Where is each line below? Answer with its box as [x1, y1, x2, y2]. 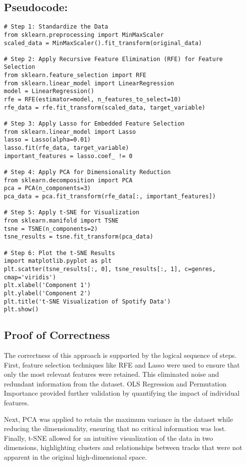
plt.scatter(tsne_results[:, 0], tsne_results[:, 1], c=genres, [4, 265, 216, 273]
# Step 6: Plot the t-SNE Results [4, 249, 115, 257]
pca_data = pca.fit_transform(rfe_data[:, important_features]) [4, 192, 216, 200]
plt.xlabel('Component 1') [4, 282, 91, 289]
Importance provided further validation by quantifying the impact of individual [4, 388, 240, 398]
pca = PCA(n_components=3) [4, 185, 91, 192]
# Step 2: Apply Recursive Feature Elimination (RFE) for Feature [4, 55, 223, 63]
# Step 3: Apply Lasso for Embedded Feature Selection [4, 120, 185, 128]
